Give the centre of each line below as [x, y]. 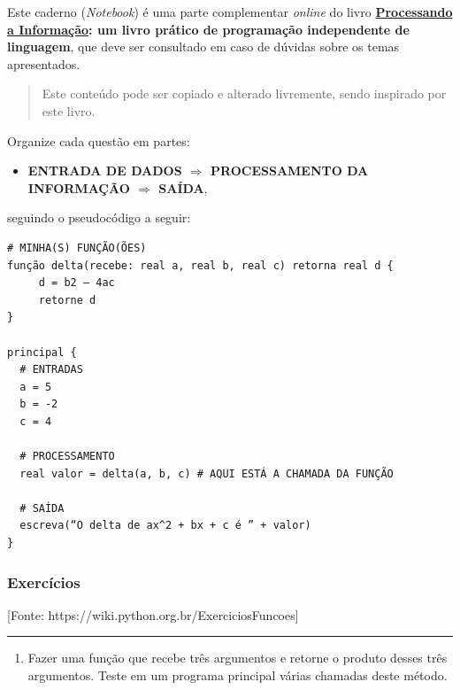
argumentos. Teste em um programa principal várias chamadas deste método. [238, 675]
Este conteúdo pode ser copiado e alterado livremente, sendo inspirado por [244, 93]
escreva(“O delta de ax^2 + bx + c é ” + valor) [165, 526]
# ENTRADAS [51, 370]
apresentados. [44, 63]
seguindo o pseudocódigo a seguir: [99, 217]
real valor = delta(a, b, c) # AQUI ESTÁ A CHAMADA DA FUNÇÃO [207, 473]
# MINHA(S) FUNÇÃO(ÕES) [77, 248]
